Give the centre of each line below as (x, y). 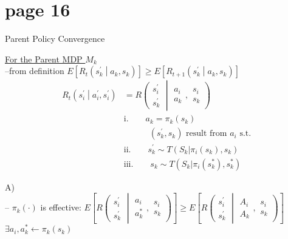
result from (207, 134)
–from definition (35, 71)
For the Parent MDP (44, 59)
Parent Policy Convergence (55, 39)
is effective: (61, 207)
